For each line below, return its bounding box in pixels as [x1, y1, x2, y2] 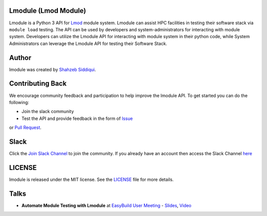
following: [9, 99, 29, 105]
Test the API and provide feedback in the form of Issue [21, 115, 133, 121]
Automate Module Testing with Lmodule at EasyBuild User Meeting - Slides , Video [21, 202, 192, 208]
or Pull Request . [9, 124, 42, 131]
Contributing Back [9, 79, 67, 88]
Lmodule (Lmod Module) [9, 6, 87, 15]
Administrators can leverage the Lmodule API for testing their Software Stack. [9, 40, 168, 47]
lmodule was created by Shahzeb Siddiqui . [9, 66, 96, 72]
